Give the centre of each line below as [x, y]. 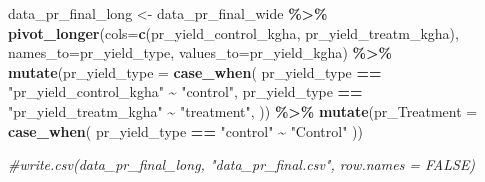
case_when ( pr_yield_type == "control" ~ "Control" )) [185, 130]
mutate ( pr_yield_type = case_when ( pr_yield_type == [195, 71]
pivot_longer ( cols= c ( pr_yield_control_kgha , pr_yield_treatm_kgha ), [233, 32]
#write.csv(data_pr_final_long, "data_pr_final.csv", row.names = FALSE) [242, 164]
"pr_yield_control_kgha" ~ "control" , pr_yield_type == [185, 91]
